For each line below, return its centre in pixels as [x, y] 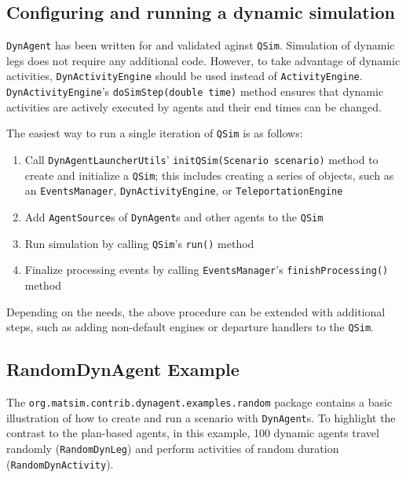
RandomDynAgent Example [123, 369]
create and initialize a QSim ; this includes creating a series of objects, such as [209, 175]
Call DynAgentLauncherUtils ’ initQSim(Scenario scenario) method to [201, 160]
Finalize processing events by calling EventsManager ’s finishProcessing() [207, 270]
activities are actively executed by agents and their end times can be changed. [194, 106]
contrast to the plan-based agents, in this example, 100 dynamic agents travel [193, 433]
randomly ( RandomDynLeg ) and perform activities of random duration [173, 448]
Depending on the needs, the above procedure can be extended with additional [196, 311]
